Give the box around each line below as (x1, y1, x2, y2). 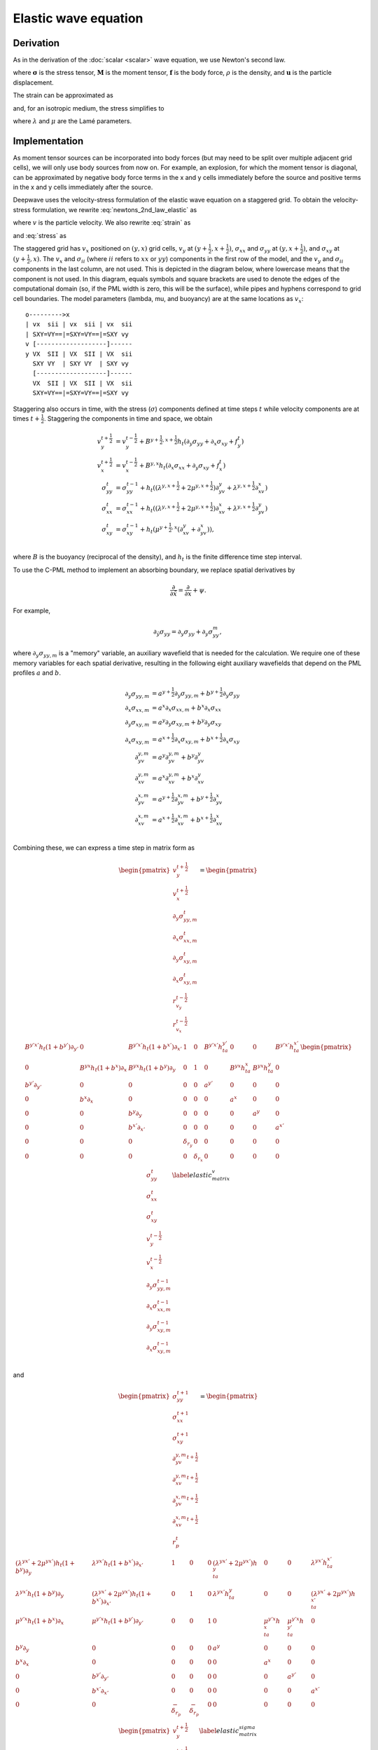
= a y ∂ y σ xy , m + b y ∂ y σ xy (151, 717, 222, 728)
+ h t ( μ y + (139, 524, 168, 535)
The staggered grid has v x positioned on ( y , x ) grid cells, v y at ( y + (13, 244, 208, 254)
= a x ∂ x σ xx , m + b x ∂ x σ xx (151, 703, 222, 713)
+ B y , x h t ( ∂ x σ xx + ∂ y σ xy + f (139, 461, 220, 471)
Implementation (13, 135, 84, 147)
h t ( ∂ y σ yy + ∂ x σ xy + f (177, 437, 238, 447)
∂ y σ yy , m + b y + (174, 689, 219, 699)
